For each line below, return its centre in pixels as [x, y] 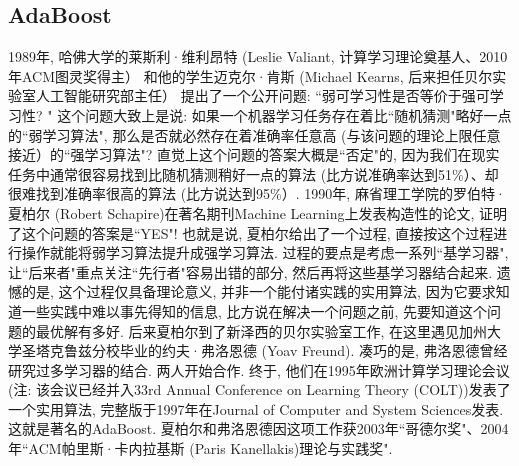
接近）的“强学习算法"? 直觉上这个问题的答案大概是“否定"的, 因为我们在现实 [254, 154]
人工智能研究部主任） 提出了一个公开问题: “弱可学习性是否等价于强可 [262, 95]
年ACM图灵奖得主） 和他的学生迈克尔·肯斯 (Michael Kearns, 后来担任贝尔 [250, 75]
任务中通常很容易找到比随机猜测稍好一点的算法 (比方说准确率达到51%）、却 [253, 173]
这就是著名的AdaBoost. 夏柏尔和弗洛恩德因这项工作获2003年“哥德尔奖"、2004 [258, 428]
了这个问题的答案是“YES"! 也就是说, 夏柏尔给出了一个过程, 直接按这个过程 [251, 232]
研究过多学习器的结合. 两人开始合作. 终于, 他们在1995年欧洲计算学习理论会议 [259, 369]
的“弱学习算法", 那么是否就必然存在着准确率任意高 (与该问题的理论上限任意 [254, 134]
